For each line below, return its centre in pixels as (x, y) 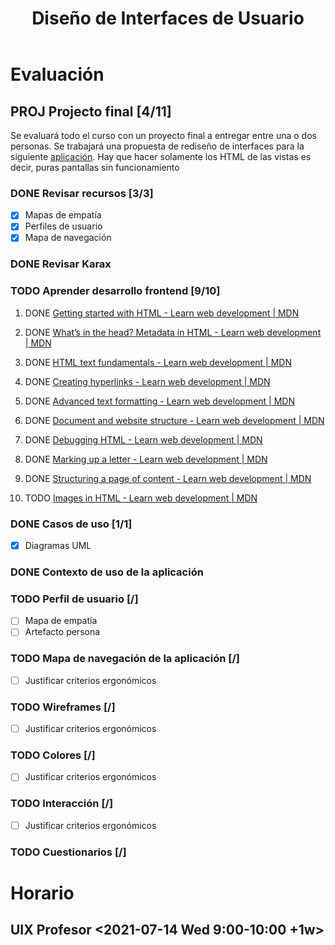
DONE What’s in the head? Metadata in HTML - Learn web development (173, 332)
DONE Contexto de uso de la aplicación (107, 572)
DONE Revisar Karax (61, 264)
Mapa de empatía (61, 621)
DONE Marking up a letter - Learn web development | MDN (146, 459)
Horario (42, 893)
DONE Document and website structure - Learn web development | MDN (174, 420)
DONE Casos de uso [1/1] (71, 524)
